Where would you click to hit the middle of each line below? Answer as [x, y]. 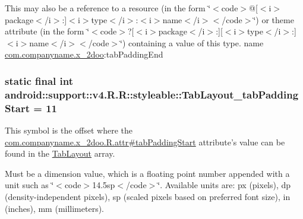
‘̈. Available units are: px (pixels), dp [224, 185]
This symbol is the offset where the [69, 130]
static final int [39, 80]
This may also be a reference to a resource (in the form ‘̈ [108, 8]
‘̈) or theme [274, 19]
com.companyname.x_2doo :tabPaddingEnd [84, 54]
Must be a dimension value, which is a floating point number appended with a [147, 173]
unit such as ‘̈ [29, 185]
